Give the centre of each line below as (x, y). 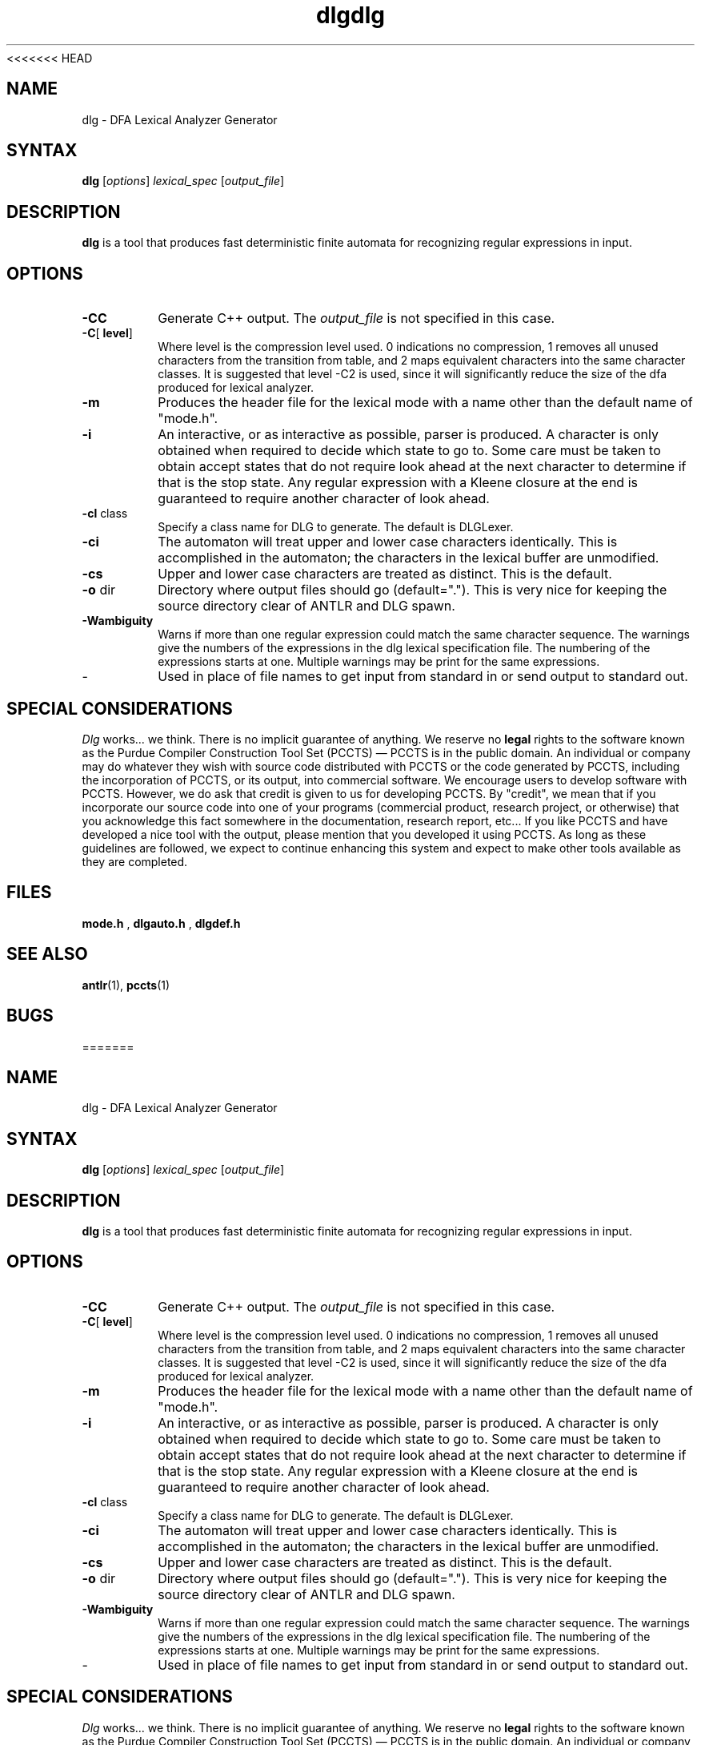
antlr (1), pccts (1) (126, 985)
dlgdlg (350, 15)
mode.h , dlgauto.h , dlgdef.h (161, 923)
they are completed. (135, 861)
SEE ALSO (47, 954)
